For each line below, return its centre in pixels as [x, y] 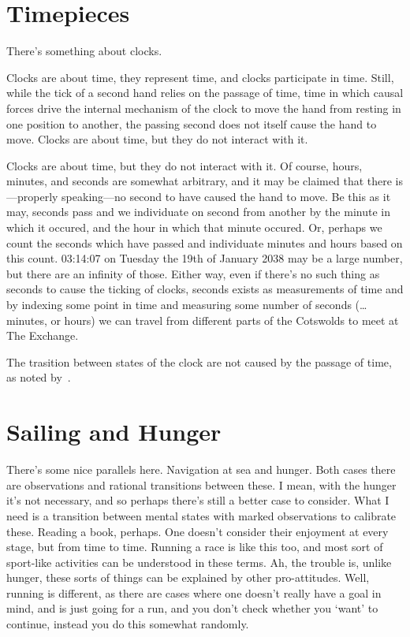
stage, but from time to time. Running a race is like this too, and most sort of [195, 547]
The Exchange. [43, 335]
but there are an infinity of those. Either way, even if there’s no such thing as [193, 273]
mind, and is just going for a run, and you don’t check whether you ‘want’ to [192, 608]
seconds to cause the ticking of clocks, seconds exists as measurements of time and [205, 289]
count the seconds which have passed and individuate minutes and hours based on [205, 242]
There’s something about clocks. [84, 51]
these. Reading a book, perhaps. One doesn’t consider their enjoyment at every [198, 531]
